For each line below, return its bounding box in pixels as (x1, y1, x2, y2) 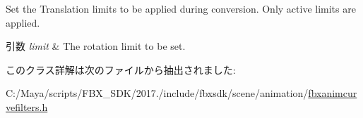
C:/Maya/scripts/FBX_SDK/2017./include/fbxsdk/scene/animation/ (6, 86, 309, 100)
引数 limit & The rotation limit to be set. (6, 39, 186, 53)
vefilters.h (6, 99, 48, 114)
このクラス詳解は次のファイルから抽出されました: (6, 62, 236, 77)
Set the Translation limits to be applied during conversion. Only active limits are (6, 1, 356, 15)
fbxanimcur (308, 86, 357, 100)
